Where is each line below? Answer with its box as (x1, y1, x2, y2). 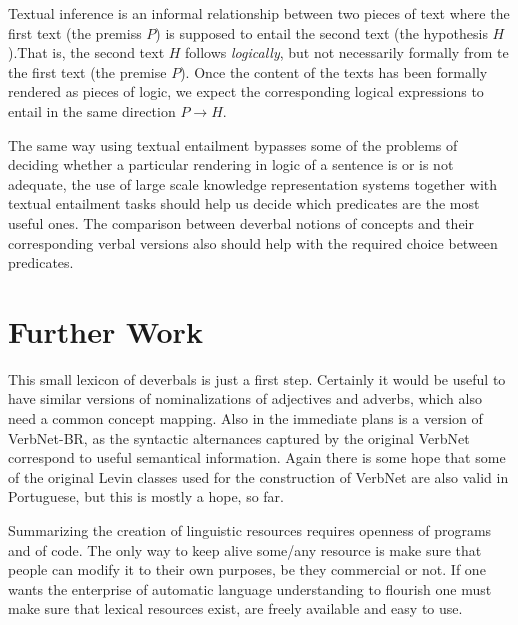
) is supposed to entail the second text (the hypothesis (155, 22, 488, 43)
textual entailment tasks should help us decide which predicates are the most (8, 193, 480, 214)
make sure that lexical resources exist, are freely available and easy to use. (8, 598, 463, 619)
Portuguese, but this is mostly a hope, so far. (8, 486, 284, 507)
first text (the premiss (8, 22, 142, 43)
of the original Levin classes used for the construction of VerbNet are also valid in (8, 466, 509, 487)
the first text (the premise (8, 61, 167, 82)
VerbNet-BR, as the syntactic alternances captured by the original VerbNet (8, 427, 470, 448)
